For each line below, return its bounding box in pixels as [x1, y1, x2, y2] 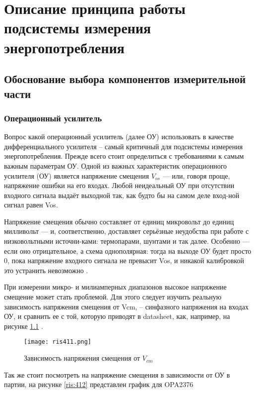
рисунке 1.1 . [4, 320, 43, 331]
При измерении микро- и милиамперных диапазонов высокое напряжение [4, 282, 227, 292]
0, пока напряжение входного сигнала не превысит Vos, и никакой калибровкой [4, 255, 244, 266]
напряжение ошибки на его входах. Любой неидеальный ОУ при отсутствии [4, 180, 235, 191]
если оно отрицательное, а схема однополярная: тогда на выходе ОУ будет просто [4, 245, 252, 256]
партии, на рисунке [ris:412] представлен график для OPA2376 [4, 379, 193, 390]
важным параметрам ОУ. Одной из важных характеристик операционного [4, 160, 227, 171]
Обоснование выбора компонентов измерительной [4, 71, 246, 87]
